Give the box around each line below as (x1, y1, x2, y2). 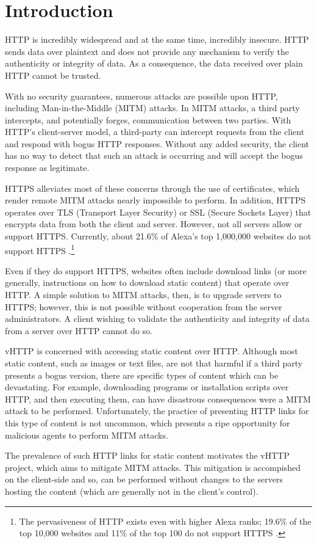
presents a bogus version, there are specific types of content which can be (5, 368, 279, 381)
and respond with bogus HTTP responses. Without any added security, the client (5, 137, 309, 150)
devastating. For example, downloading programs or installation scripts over (5, 381, 289, 393)
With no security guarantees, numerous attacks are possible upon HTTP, (5, 89, 278, 102)
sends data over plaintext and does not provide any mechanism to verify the (5, 45, 289, 57)
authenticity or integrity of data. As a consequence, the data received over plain (5, 57, 303, 70)
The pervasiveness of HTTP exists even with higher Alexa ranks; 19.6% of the (19, 514, 312, 527)
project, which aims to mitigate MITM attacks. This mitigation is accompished (5, 461, 301, 473)
